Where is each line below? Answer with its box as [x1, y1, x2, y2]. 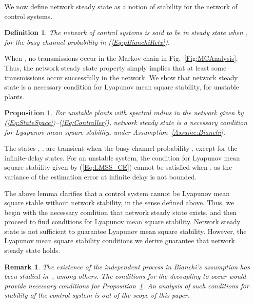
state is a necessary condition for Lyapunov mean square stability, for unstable [4, 82, 239, 92]
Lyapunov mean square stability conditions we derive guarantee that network [4, 235, 235, 246]
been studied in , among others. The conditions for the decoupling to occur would [4, 271, 246, 281]
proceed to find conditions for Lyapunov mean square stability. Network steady [4, 216, 241, 227]
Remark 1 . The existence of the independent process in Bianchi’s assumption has [4, 261, 250, 271]
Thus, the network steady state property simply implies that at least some [4, 62, 227, 72]
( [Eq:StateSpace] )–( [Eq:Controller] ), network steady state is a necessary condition [4, 117, 248, 127]
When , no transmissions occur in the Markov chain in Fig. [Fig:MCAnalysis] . [4, 53, 238, 63]
